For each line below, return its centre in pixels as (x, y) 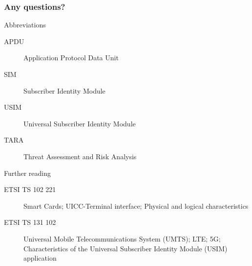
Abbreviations (25, 25)
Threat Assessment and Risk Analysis (80, 156)
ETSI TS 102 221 (30, 189)
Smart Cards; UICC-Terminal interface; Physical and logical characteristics (136, 206)
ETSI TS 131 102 (30, 222)
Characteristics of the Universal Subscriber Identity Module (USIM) (126, 248)
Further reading (28, 173)
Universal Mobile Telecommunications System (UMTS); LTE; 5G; (122, 238)
